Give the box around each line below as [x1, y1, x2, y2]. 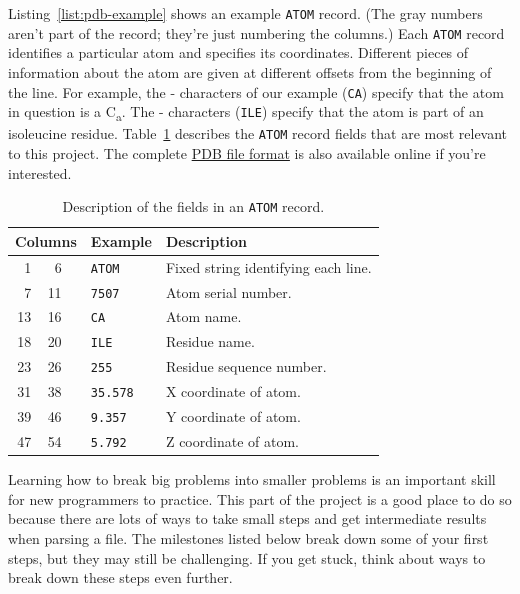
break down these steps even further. [8, 567, 233, 588]
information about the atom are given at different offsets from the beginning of [8, 61, 492, 82]
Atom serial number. [165, 281, 292, 302]
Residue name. [165, 331, 255, 352]
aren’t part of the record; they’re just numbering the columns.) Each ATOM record [8, 22, 505, 43]
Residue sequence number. [165, 356, 327, 377]
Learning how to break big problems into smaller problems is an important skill [8, 469, 496, 490]
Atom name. [165, 306, 242, 327]
